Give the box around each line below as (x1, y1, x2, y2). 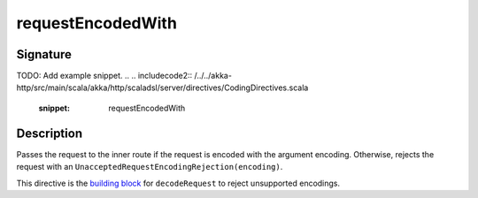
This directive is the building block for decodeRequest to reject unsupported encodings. (16, 178, 341, 188)
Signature (16, 47, 73, 62)
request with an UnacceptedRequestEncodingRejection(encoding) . (16, 162, 283, 172)
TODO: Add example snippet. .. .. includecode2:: (16, 71, 193, 81)
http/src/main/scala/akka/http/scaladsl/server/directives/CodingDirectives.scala (16, 82, 309, 93)
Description (16, 126, 83, 141)
